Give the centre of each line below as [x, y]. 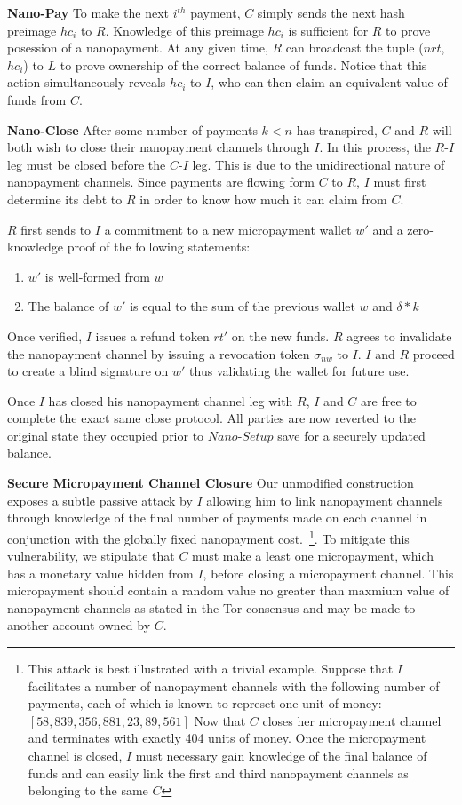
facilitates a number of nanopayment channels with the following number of [234, 685]
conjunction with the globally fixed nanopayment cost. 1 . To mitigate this [208, 537]
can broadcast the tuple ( [354, 48]
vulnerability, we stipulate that [91, 556]
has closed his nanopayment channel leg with [171, 400]
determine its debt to [65, 199]
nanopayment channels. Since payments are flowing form [161, 182]
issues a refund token [152, 335]
